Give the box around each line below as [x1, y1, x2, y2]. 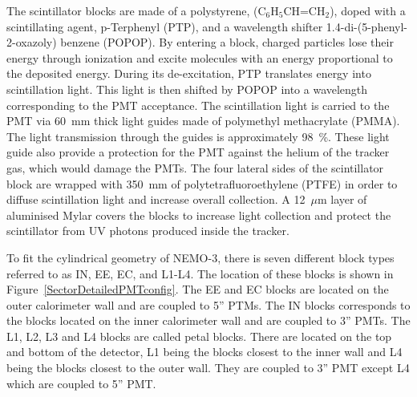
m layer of [317, 191, 367, 208]
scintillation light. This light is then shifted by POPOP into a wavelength [6, 80, 368, 97]
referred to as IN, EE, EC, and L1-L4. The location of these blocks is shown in [6, 265, 394, 282]
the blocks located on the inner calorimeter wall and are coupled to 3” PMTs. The [6, 312, 411, 329]
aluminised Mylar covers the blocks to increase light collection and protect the [6, 206, 391, 223]
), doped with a [330, 2, 406, 18]
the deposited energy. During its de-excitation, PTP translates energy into [6, 65, 371, 82]
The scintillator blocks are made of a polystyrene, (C [6, 2, 266, 18]
